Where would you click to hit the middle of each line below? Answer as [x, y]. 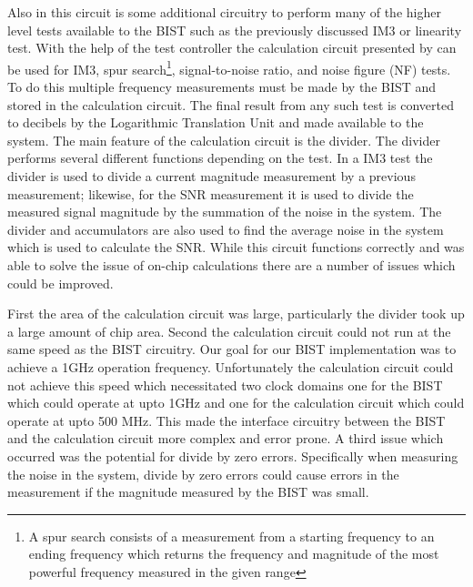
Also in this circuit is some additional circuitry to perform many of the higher [224, 12]
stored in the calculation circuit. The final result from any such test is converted [231, 104]
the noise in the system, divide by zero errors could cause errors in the [203, 474]
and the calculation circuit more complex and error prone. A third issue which [226, 438]
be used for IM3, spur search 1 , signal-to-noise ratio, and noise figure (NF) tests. [229, 67]
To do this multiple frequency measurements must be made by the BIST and [222, 87]
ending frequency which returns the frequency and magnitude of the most [234, 554]
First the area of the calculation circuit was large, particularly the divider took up [236, 314]
